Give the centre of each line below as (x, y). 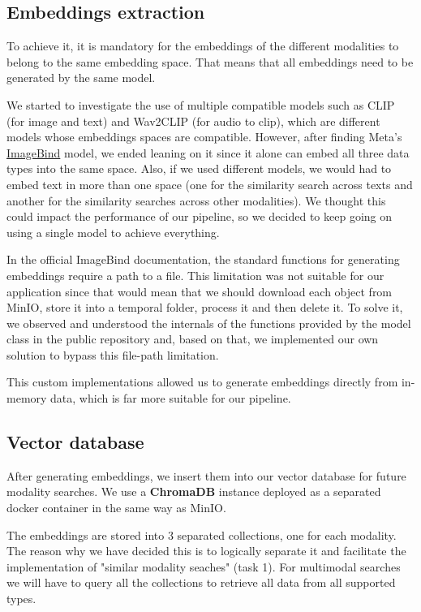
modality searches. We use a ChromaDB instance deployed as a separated (194, 491)
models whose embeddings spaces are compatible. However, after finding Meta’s (204, 137)
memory (27, 398)
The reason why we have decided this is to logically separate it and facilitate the (206, 551)
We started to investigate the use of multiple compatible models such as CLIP (201, 104)
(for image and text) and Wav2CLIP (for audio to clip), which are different (193, 121)
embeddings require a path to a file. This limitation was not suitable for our (195, 275)
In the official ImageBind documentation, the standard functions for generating (203, 259)
